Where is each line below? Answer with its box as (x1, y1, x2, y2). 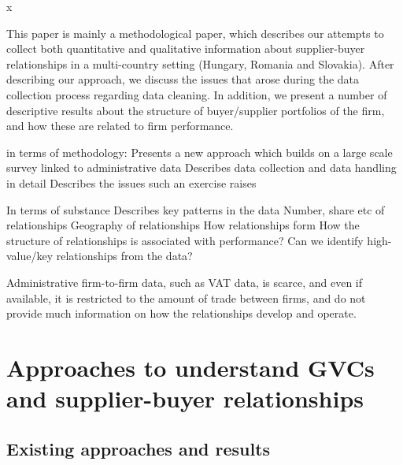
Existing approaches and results (6, 436, 271, 460)
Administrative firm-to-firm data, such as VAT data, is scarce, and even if (6, 273, 363, 290)
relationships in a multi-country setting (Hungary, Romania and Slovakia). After (6, 55, 394, 72)
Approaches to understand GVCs (6, 351, 375, 383)
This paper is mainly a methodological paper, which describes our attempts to (6, 24, 384, 41)
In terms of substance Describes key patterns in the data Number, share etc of (6, 201, 385, 218)
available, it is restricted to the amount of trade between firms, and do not (6, 289, 366, 306)
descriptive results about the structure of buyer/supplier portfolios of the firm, (6, 102, 385, 118)
